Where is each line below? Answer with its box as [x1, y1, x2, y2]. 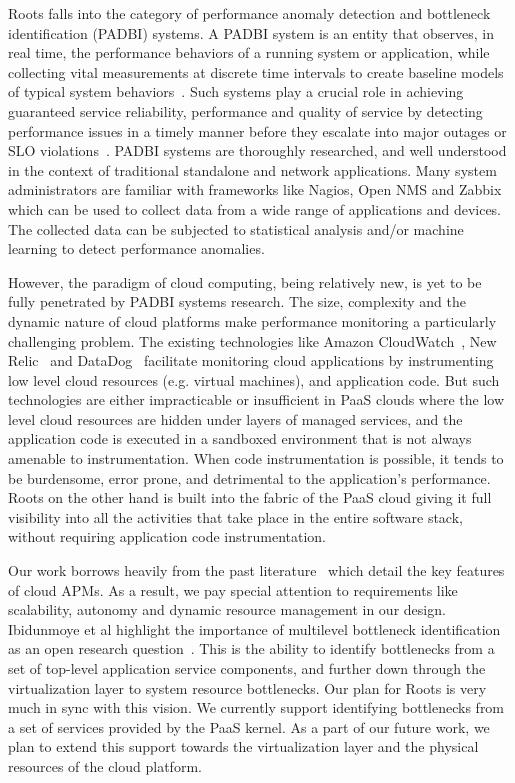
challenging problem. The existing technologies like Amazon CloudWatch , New [8, 330, 497, 351]
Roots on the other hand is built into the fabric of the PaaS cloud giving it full [8, 487, 492, 508]
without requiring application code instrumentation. [8, 526, 326, 547]
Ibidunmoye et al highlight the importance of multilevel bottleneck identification [8, 618, 501, 639]
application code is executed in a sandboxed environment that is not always [8, 428, 472, 449]
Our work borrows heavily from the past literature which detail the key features [8, 560, 505, 581]
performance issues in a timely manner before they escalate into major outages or [8, 120, 507, 141]
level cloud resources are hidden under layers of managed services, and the [8, 408, 463, 429]
